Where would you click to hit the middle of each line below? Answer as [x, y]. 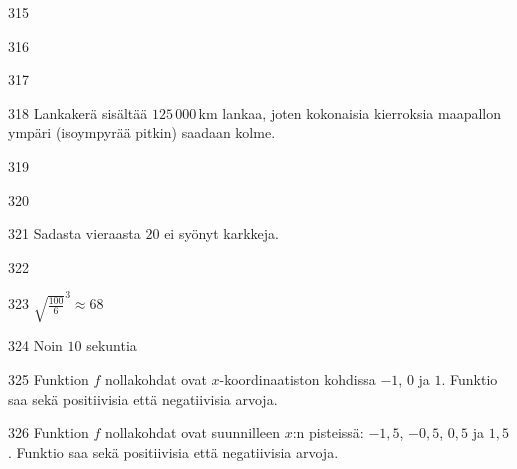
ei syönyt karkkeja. [221, 233]
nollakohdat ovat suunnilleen [192, 432]
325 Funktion [48, 378]
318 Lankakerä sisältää [78, 112]
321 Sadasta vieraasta [74, 233]
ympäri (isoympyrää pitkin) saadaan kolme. [142, 132]
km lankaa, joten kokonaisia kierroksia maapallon [349, 112]
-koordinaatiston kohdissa [297, 378]
